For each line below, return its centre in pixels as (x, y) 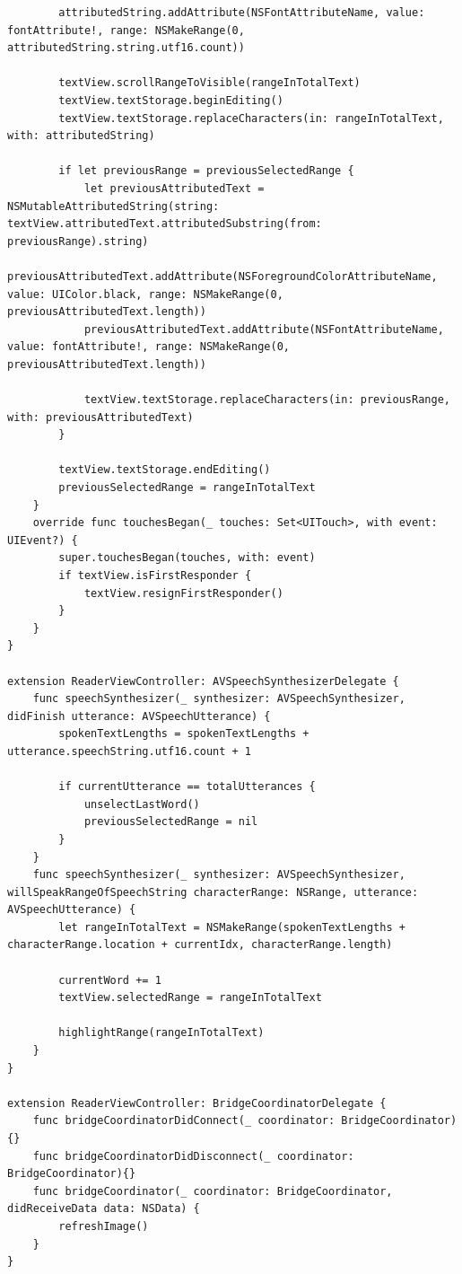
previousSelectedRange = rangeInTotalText (187, 488)
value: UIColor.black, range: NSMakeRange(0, (145, 294)
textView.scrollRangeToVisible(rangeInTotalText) (209, 83)
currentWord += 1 (110, 980)
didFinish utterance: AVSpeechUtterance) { (139, 716)
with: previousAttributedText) (100, 417)
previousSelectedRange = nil (171, 822)
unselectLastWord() (142, 804)
